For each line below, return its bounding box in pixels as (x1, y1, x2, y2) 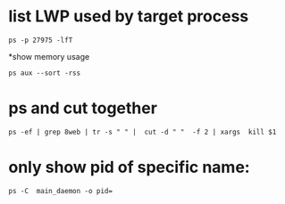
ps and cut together (8, 98, 158, 118)
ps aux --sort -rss (8, 69, 81, 78)
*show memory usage (8, 51, 90, 61)
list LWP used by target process (8, 6, 249, 27)
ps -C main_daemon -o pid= (8, 186, 113, 195)
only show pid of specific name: (8, 158, 251, 177)
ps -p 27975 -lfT (8, 36, 73, 45)
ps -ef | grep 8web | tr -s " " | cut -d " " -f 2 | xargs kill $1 (8, 127, 277, 136)
